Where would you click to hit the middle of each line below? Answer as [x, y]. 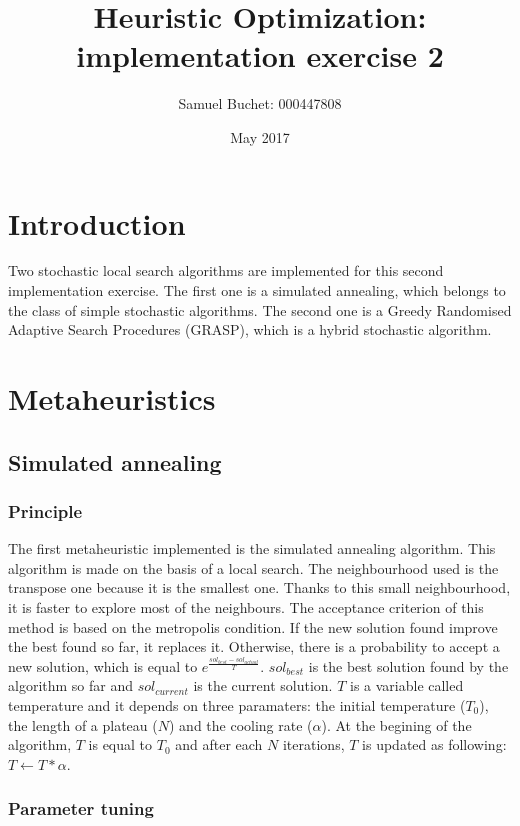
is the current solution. [263, 685]
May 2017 [260, 136]
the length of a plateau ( [83, 724]
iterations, [313, 744]
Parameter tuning [81, 808]
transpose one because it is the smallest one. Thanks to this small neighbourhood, [259, 587]
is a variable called [406, 685]
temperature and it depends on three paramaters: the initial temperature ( [237, 704]
